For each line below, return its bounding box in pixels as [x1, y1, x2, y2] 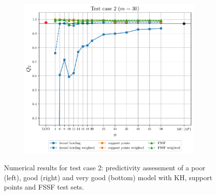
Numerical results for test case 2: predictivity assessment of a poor [4, 162, 206, 172]
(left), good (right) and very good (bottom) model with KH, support [4, 172, 213, 182]
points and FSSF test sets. [4, 182, 84, 192]
